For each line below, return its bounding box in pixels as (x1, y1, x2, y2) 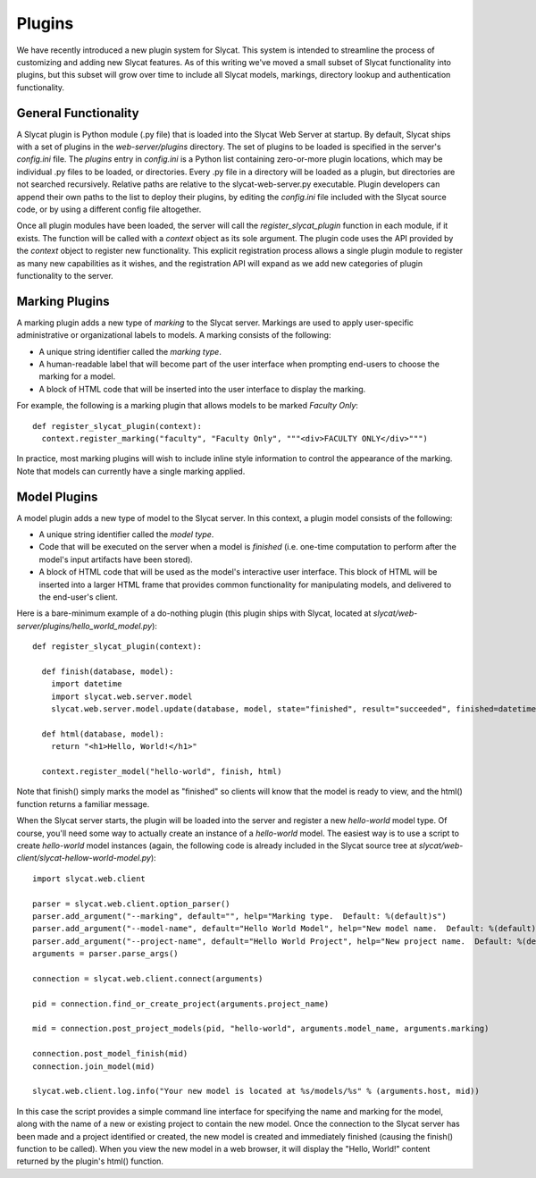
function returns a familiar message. (16, 798, 150, 809)
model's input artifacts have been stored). (38, 554, 194, 565)
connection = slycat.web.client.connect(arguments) (32, 973, 264, 983)
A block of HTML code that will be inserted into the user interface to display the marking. (38, 383, 366, 394)
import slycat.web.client (32, 873, 147, 884)
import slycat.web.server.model (50, 691, 193, 702)
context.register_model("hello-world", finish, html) (41, 767, 282, 777)
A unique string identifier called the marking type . (38, 346, 222, 357)
